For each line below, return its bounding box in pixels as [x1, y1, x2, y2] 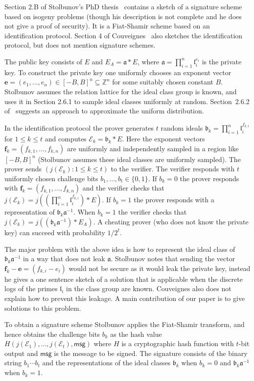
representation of [4, 207, 55, 217]
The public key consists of [4, 56, 82, 66]
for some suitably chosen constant [112, 77, 213, 87]
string [4, 357, 22, 368]
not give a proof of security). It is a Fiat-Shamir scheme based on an [4, 21, 210, 31]
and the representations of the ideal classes [42, 357, 171, 368]
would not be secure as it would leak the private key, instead [69, 263, 251, 273]
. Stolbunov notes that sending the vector [111, 253, 235, 264]
